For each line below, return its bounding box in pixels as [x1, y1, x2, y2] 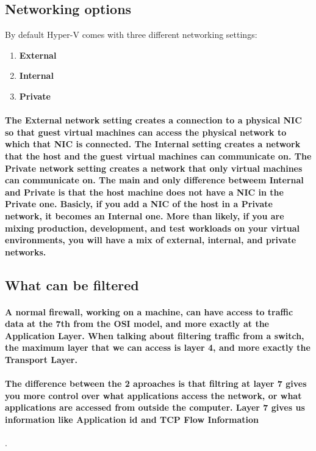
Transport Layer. [5, 353, 77, 366]
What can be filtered [5, 275, 139, 294]
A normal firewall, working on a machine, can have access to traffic [5, 305, 293, 318]
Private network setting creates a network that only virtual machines [5, 161, 303, 174]
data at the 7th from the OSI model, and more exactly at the [5, 317, 269, 330]
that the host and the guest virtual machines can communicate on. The [5, 149, 312, 162]
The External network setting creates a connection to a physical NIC [5, 114, 302, 127]
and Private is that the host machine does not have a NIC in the [5, 185, 284, 198]
